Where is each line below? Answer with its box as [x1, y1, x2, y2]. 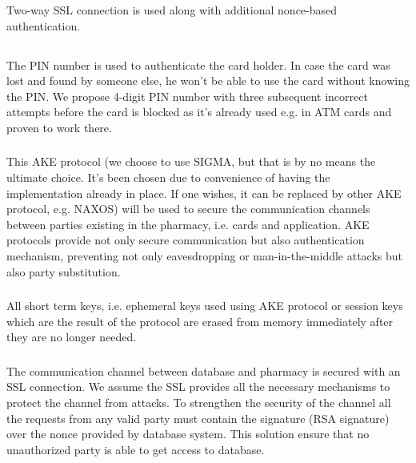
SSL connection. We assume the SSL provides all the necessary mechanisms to [6, 378, 390, 395]
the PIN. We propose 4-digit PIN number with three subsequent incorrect [6, 87, 368, 104]
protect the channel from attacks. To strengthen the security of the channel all [6, 393, 391, 410]
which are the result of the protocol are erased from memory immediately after [6, 312, 394, 329]
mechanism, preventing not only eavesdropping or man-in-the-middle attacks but [6, 247, 403, 264]
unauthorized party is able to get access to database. [6, 441, 265, 457]
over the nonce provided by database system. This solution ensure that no [6, 425, 370, 442]
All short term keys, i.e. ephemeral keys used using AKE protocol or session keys [6, 297, 403, 314]
